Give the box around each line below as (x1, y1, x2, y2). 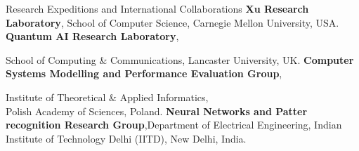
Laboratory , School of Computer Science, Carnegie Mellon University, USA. (6, 15, 339, 29)
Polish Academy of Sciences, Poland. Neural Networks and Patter (6, 103, 308, 118)
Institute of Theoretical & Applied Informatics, (6, 89, 209, 104)
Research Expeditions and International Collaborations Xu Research (6, 1, 309, 15)
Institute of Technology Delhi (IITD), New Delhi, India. (6, 131, 247, 145)
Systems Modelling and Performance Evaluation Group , (6, 66, 282, 81)
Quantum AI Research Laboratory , (6, 29, 179, 44)
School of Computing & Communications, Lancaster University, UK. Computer (6, 52, 354, 67)
